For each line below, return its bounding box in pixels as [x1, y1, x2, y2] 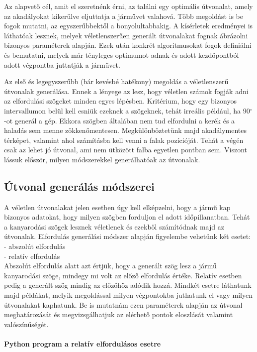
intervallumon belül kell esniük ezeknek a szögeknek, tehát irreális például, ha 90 [4, 105, 250, 116]
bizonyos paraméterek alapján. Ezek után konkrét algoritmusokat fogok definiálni [4, 40, 252, 50]
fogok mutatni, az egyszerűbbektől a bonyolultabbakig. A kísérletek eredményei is [4, 20, 253, 31]
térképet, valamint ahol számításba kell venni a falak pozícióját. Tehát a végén [4, 134, 244, 145]
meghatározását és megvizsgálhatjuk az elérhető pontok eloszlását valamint [4, 309, 233, 320]
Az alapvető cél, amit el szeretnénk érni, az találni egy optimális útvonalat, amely [4, 1, 253, 11]
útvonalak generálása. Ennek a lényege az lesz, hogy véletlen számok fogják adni [4, 86, 249, 96]
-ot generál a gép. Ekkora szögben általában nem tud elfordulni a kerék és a [4, 115, 235, 125]
